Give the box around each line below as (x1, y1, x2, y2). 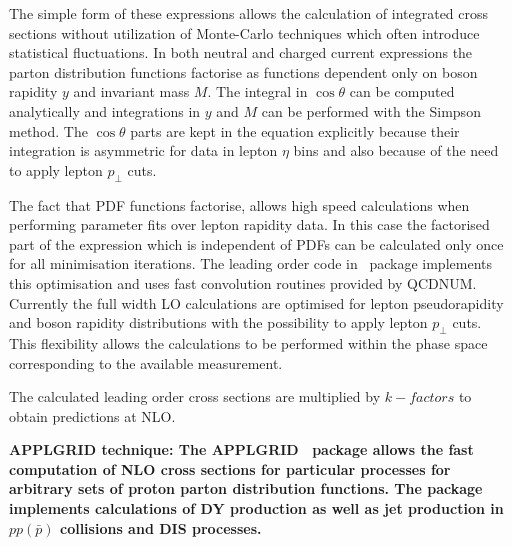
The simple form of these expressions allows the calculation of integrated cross (9, 3, 489, 23)
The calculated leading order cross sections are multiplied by (9, 386, 381, 407)
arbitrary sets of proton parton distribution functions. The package (9, 478, 483, 499)
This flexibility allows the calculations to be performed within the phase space (9, 332, 488, 353)
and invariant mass (73, 81, 190, 102)
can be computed (349, 81, 455, 102)
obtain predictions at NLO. (9, 405, 176, 426)
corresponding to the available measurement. (9, 352, 283, 373)
